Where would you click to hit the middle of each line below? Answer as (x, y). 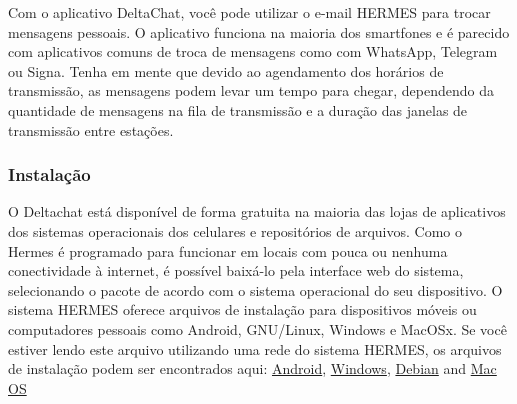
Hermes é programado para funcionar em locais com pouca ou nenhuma (228, 250)
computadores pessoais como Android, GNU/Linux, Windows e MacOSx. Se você (257, 328)
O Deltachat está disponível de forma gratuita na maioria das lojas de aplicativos (257, 211)
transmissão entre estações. (91, 129)
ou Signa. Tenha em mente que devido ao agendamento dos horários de (226, 70)
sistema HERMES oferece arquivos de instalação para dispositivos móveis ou (242, 309)
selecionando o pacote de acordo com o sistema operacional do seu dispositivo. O (255, 289)
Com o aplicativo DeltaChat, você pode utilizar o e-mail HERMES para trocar (249, 12)
